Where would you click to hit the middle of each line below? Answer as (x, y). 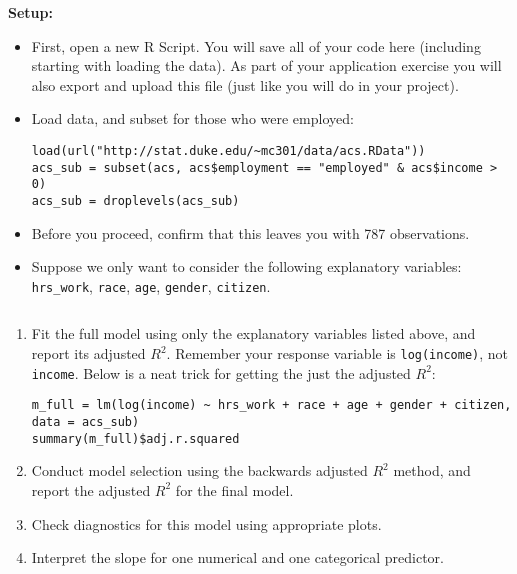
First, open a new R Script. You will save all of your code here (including (256, 45)
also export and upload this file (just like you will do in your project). (245, 84)
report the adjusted (91, 489)
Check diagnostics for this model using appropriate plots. (206, 523)
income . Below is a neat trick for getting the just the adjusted (221, 372)
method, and (432, 470)
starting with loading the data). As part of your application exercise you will (266, 65)
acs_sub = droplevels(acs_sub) (135, 200)
